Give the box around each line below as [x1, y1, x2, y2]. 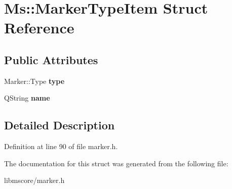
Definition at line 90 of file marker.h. [4, 141, 118, 152]
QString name [4, 92, 50, 103]
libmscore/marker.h [4, 175, 65, 185]
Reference [4, 17, 74, 38]
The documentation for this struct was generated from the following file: [4, 158, 228, 168]
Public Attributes [4, 52, 98, 67]
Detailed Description [4, 117, 115, 133]
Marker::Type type [4, 75, 65, 86]
